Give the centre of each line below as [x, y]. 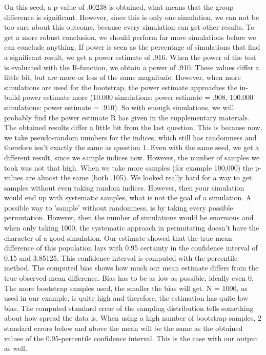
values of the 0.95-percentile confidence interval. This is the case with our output [131, 338]
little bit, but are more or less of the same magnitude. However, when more [122, 77]
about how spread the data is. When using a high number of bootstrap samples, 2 [133, 318]
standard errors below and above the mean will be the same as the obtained [124, 328]
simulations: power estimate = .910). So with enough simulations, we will [119, 107]
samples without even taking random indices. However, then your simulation [124, 187]
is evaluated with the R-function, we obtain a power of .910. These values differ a [132, 67]
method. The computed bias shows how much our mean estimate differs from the [131, 268]
